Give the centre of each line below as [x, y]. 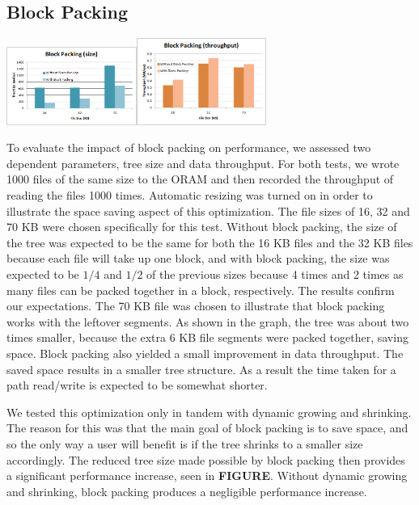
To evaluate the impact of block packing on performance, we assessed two [189, 147]
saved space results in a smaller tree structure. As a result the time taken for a [201, 369]
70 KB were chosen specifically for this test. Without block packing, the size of [202, 227]
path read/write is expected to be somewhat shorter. [137, 385]
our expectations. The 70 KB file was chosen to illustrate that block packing [196, 306]
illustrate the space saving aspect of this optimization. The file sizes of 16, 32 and [208, 210]
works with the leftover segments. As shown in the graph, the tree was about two [208, 321]
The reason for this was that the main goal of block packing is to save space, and [207, 428]
